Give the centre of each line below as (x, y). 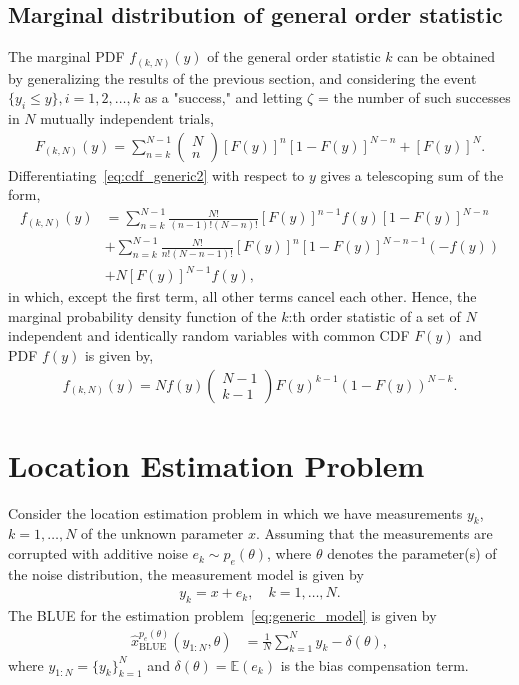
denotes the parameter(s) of (412, 553)
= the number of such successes (414, 97)
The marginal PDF (66, 56)
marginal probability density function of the (142, 315)
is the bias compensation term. (374, 664)
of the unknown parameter (162, 533)
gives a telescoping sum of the (412, 174)
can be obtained (446, 56)
